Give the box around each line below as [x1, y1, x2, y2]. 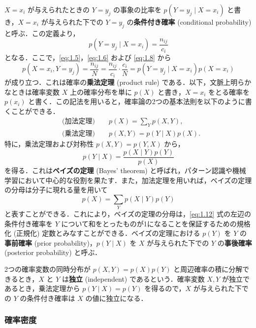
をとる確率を [208, 86, 250, 97]
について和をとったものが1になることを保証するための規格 [61, 218, 251, 228]
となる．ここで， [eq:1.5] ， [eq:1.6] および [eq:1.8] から [4, 52, 171, 63]
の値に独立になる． [85, 292, 148, 303]
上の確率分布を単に [69, 86, 132, 97]
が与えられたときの [28, 4, 90, 14]
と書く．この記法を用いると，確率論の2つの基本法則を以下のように [28, 96, 245, 107]
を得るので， [144, 283, 186, 293]
